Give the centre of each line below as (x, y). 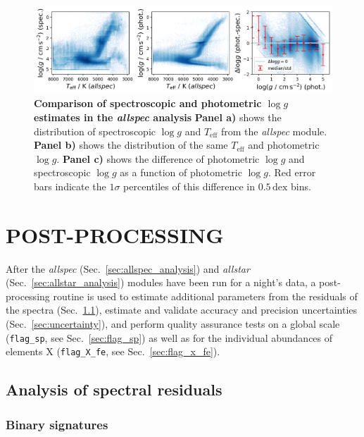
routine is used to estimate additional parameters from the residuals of (205, 296)
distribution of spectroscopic (95, 131)
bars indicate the (70, 186)
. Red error (292, 172)
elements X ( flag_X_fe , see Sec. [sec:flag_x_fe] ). (113, 351)
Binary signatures (57, 424)
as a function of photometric (181, 172)
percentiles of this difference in (189, 186)
